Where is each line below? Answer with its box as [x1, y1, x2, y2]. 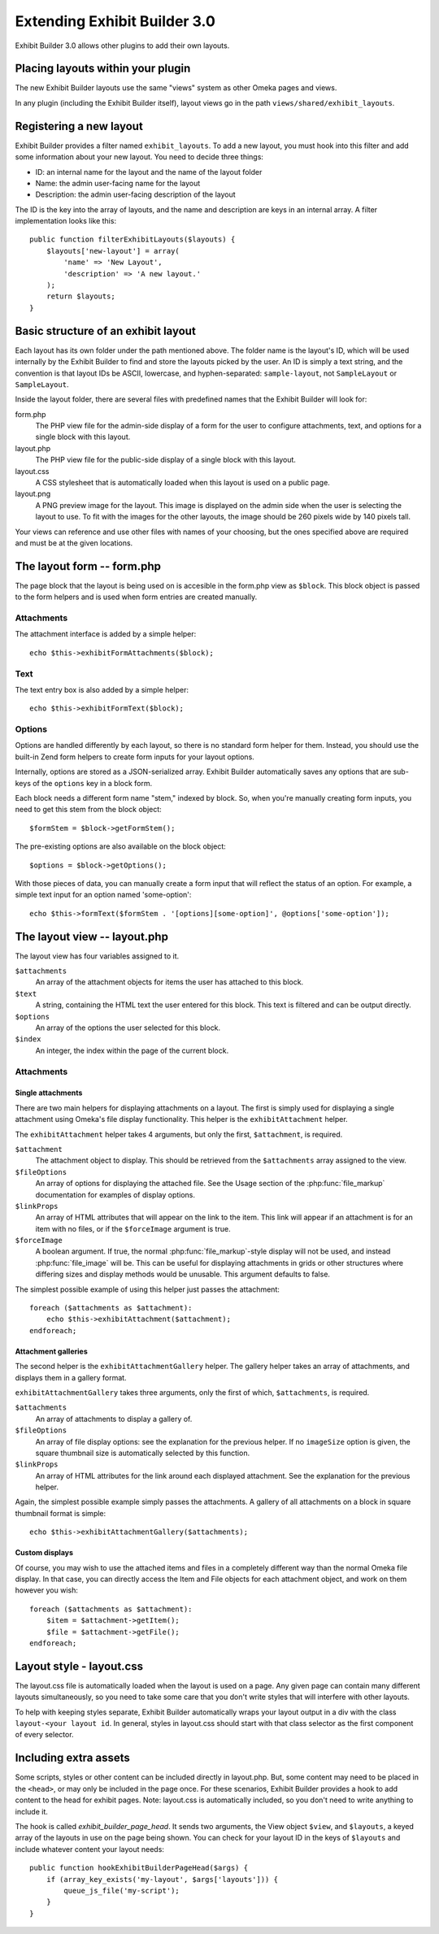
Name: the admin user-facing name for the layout [35, 178, 201, 188]
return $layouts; [46, 292, 115, 301]
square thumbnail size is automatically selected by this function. [35, 1448, 250, 1458]
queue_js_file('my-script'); [63, 1886, 180, 1895]
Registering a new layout [15, 119, 144, 133]
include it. [15, 1806, 49, 1816]
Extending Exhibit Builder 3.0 [15, 12, 215, 30]
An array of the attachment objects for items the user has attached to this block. [35, 977, 304, 987]
